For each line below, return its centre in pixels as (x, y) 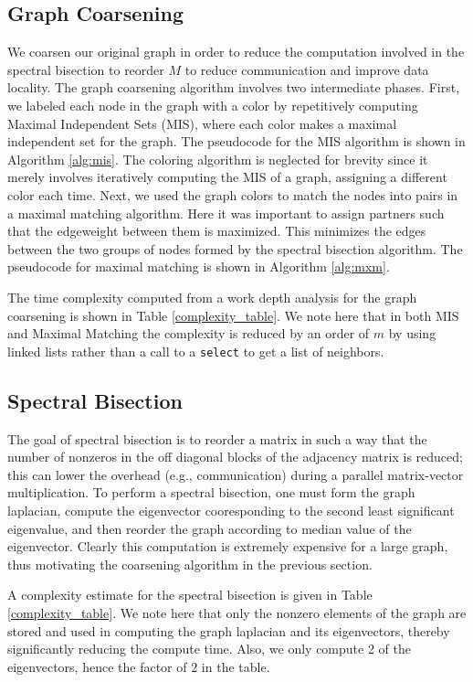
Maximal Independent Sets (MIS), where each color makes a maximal (202, 123)
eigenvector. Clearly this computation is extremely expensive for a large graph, (228, 546)
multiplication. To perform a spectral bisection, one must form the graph (211, 492)
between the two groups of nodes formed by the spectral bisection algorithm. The (235, 248)
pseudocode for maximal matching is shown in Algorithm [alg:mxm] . (199, 266)
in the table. (236, 666)
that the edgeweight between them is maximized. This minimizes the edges (217, 231)
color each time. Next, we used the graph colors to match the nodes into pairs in (233, 194)
